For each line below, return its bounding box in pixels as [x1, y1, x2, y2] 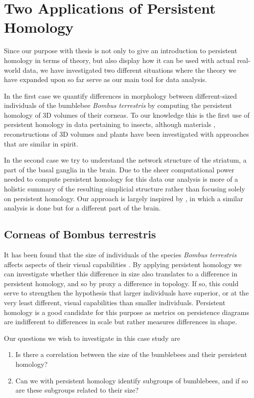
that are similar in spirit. [4, 138, 78, 148]
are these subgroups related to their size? [15, 385, 139, 395]
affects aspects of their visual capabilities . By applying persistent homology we [4, 259, 242, 269]
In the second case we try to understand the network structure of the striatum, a [4, 155, 247, 165]
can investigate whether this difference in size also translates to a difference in [4, 269, 237, 279]
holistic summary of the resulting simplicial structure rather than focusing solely [4, 184, 245, 194]
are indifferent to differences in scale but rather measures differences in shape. [4, 316, 237, 327]
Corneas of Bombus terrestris [4, 227, 156, 242]
